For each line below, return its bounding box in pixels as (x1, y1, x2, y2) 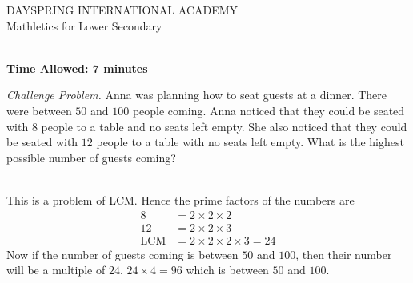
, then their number (295, 245, 392, 262)
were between (6, 102, 72, 118)
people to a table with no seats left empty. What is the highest (96, 134, 404, 150)
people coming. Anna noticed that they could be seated (132, 102, 405, 118)
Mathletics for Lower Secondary (6, 17, 162, 34)
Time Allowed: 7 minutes (6, 59, 148, 76)
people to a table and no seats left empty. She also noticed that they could (41, 118, 407, 134)
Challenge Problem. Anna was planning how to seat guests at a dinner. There (6, 86, 387, 103)
